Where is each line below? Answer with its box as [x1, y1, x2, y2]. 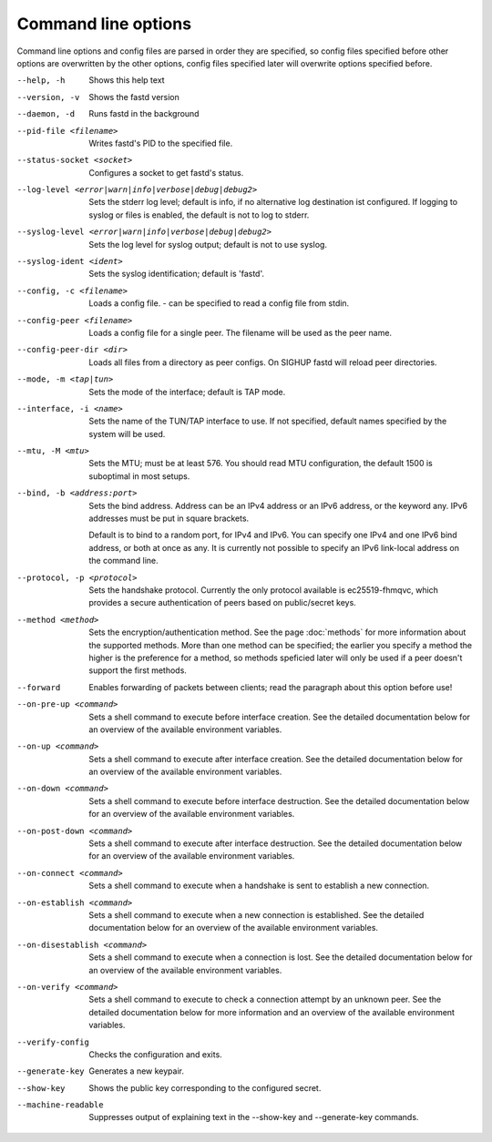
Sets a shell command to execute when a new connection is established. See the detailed [88, 909, 425, 920]
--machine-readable [16, 1100, 104, 1110]
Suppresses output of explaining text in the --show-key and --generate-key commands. [88, 1112, 419, 1123]
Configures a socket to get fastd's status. [88, 167, 244, 178]
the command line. [88, 556, 159, 566]
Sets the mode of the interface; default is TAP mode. [88, 386, 286, 397]
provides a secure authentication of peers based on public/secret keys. [88, 597, 357, 608]
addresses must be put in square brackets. [88, 513, 250, 524]
